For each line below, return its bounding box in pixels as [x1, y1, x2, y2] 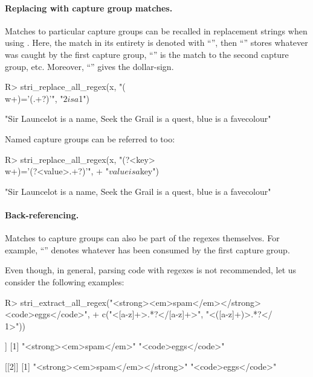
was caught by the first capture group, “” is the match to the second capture [5, 48, 289, 60]
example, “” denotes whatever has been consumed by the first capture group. [5, 243, 290, 256]
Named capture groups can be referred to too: [5, 132, 175, 145]
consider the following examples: [5, 275, 124, 288]
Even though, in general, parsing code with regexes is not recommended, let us [5, 264, 297, 276]
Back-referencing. [5, 208, 79, 221]
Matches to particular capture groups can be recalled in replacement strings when [5, 24, 308, 37]
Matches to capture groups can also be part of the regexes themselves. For [5, 232, 280, 244]
